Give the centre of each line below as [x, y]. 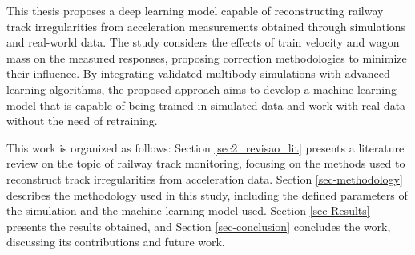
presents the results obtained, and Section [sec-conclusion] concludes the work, [199, 226]
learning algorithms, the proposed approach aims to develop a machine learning [201, 89]
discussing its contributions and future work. [116, 242]
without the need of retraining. [82, 121]
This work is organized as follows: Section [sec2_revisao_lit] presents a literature [205, 147]
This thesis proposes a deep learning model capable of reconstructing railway [195, 10]
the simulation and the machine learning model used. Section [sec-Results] [188, 210]
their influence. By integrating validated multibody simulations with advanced [198, 73]
